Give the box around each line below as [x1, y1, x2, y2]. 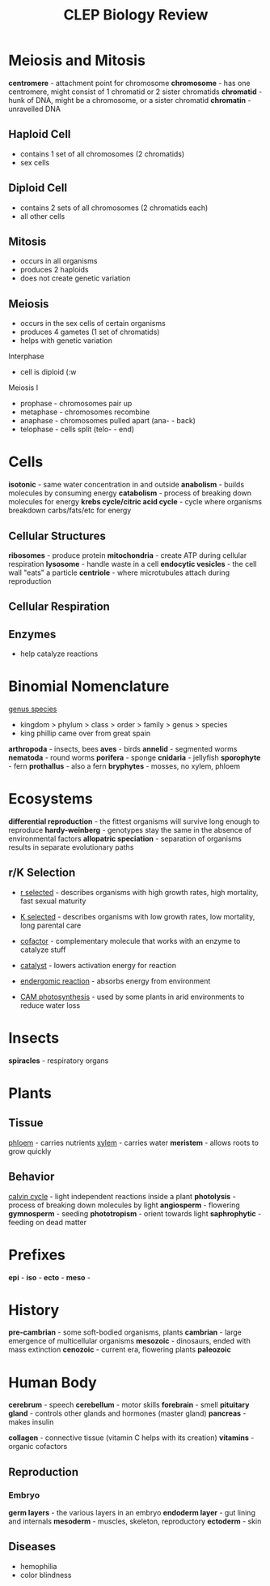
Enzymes [8, 627, 57, 641]
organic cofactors [8, 1442, 68, 1451]
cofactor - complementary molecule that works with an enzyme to [19, 936, 241, 945]
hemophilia [19, 1561, 57, 1571]
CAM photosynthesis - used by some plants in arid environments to [19, 992, 245, 1001]
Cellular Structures [8, 529, 107, 542]
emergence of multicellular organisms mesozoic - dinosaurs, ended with [8, 1336, 251, 1346]
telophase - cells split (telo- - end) [19, 424, 135, 435]
